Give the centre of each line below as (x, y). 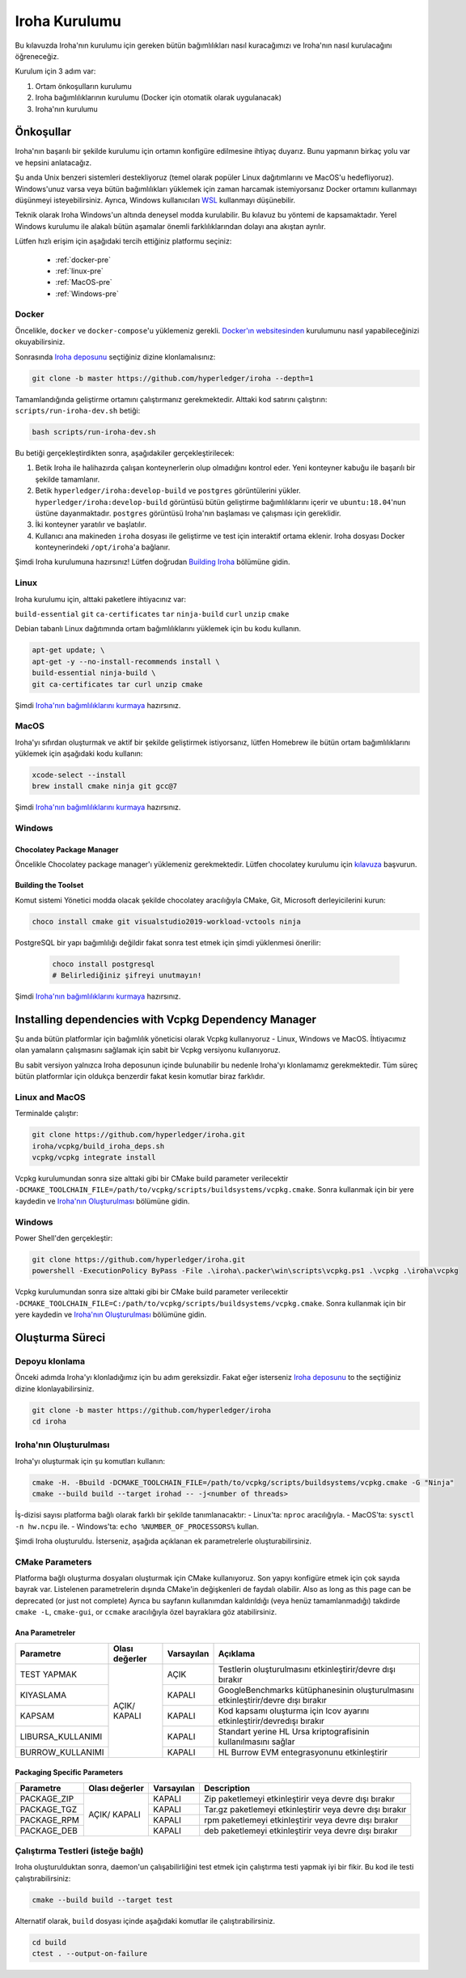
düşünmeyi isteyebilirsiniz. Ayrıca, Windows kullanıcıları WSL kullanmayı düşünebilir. (155, 200)
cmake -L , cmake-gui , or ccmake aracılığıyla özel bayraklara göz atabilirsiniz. (146, 1612)
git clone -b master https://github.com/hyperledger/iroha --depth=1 (173, 378)
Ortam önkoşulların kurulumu (84, 86)
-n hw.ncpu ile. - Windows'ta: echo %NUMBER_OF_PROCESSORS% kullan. (137, 1526)
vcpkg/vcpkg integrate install (94, 1158)
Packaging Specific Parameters (69, 1772)
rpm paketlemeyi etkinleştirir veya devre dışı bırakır (301, 1819)
